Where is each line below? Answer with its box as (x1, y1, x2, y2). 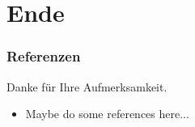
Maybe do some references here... (25, 105, 189, 122)
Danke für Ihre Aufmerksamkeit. (6, 78, 167, 95)
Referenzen (6, 46, 81, 66)
